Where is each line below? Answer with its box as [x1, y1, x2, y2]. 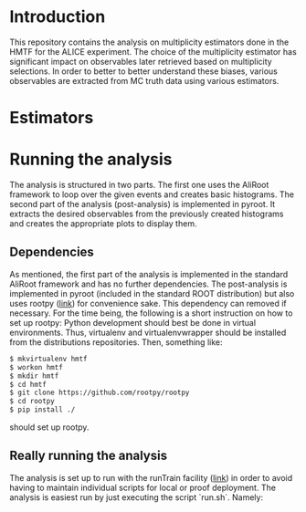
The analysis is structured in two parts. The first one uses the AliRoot [9, 180, 269, 191]
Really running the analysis [9, 448, 167, 464]
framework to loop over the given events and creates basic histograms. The [9, 189, 295, 200]
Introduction [9, 6, 106, 27]
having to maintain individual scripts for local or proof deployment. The [9, 482, 277, 493]
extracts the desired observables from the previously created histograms [9, 208, 284, 220]
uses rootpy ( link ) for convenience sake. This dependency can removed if [9, 298, 288, 308]
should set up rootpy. [9, 422, 90, 433]
